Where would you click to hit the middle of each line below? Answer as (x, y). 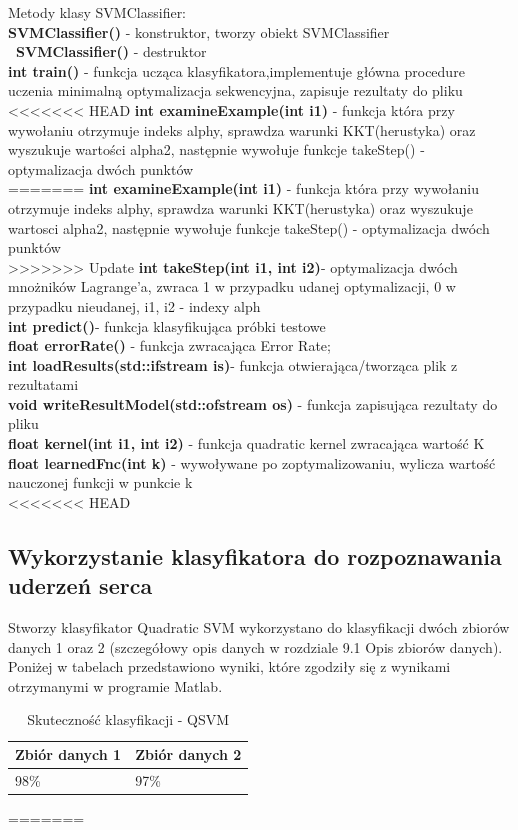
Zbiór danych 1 (68, 754)
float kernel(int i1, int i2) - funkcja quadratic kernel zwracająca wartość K (246, 443)
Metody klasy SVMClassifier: (97, 12)
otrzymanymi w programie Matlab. (115, 685)
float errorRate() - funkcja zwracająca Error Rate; (169, 345)
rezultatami (43, 384)
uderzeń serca (80, 585)
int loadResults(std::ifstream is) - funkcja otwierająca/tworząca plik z (233, 364)
